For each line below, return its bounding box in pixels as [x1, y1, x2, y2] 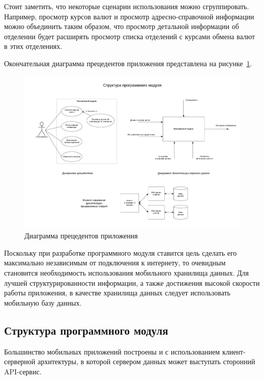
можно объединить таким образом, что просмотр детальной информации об [4, 21, 239, 32]
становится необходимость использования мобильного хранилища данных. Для [4, 267, 249, 278]
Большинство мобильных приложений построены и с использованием [4, 346, 220, 357]
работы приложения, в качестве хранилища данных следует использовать [4, 287, 230, 298]
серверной [4, 356, 36, 367]
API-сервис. [4, 366, 42, 376]
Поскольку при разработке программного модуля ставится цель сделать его [4, 247, 237, 258]
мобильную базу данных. [4, 297, 82, 308]
